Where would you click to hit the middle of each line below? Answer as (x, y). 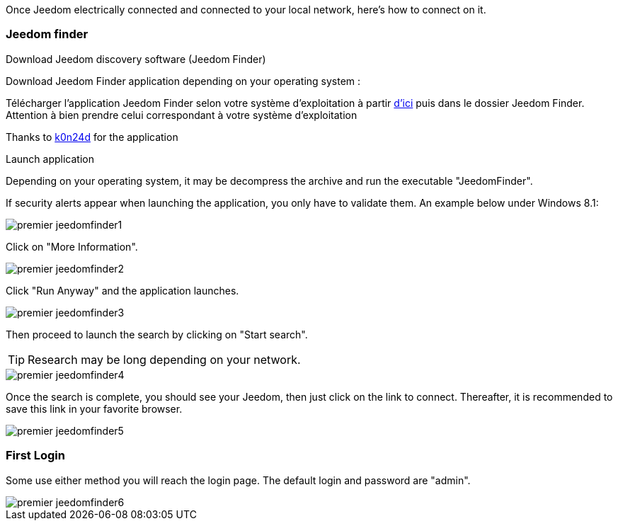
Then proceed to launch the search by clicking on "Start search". (157, 334)
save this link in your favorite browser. (94, 408)
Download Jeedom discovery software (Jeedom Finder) (136, 59)
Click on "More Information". (72, 246)
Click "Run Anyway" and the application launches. (122, 290)
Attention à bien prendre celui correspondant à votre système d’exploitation (182, 115)
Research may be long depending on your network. (164, 359)
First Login (35, 456)
